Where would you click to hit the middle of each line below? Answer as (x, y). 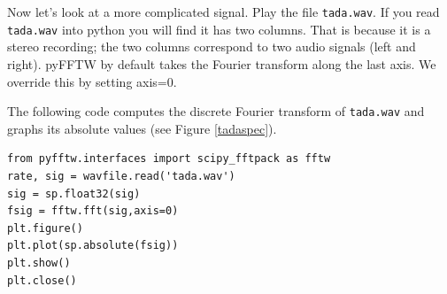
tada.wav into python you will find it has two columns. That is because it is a (219, 29)
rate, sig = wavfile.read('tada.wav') (121, 176)
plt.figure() (45, 228)
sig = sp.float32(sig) (74, 193)
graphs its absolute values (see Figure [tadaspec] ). (142, 128)
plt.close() (42, 280)
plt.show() (39, 263)
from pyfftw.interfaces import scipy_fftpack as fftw (169, 159)
